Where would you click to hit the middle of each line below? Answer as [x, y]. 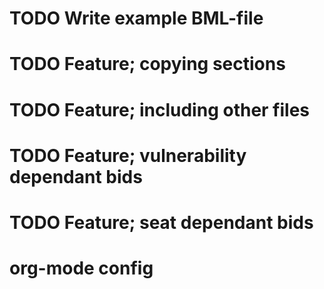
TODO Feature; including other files [160, 109]
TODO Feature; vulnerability [128, 155]
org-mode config [81, 268]
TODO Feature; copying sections [147, 64]
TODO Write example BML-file [136, 18]
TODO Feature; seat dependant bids [161, 222]
